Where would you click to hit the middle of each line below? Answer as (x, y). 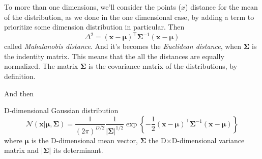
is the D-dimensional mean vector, (84, 140)
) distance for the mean (222, 7)
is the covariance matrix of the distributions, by (163, 66)
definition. (20, 76)
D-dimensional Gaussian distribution (61, 110)
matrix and (22, 150)
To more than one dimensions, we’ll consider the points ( (93, 7)
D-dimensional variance (208, 140)
